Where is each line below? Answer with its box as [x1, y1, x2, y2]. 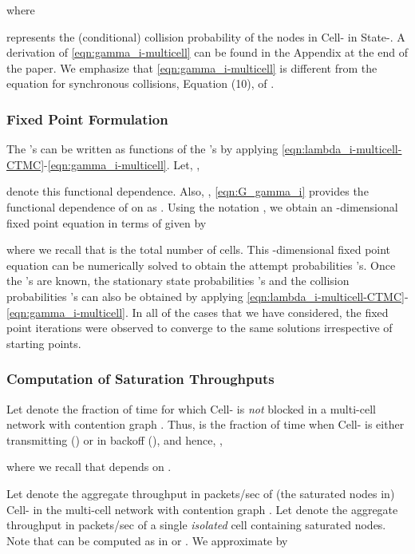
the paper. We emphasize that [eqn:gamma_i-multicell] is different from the [6, 59, 377, 76]
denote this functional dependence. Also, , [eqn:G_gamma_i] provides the [6, 183, 369, 200]
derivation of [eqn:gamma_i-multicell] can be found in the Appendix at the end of [6, 44, 408, 61]
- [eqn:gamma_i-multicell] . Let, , [44, 156, 200, 172]
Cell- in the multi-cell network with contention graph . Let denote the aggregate [6, 501, 398, 517]
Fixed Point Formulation [6, 109, 168, 129]
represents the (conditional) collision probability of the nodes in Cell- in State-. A [6, 28, 405, 45]
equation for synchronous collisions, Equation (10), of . [6, 75, 275, 92]
